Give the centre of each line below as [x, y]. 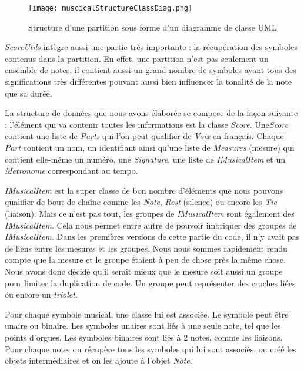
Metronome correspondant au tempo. [71, 171]
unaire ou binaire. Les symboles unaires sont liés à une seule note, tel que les [143, 326]
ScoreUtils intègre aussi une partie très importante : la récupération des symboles [151, 47]
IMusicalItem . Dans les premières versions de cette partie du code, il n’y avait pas [152, 237]
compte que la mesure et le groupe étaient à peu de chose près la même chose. [145, 260]
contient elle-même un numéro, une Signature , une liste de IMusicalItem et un [145, 159]
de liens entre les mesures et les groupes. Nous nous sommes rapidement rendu [146, 248]
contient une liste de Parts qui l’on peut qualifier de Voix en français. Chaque [144, 136]
